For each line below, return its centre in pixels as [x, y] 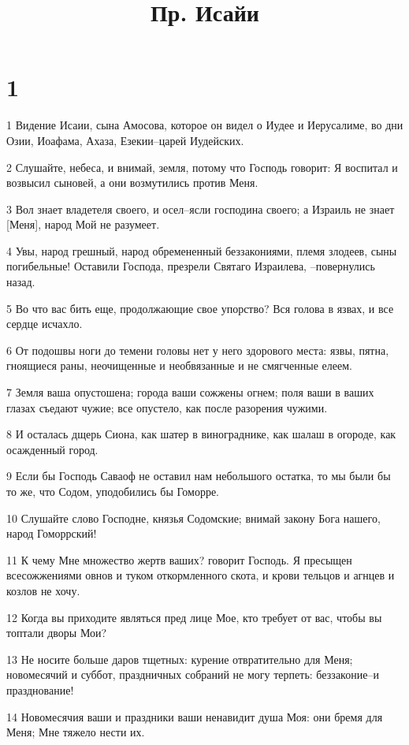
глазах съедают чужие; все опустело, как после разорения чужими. [167, 407]
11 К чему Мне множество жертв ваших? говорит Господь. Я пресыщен [179, 559]
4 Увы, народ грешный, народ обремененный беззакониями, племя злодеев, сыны [202, 250]
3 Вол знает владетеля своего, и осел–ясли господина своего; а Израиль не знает [201, 209]
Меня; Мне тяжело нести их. [76, 732]
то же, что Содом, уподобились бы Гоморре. [113, 491]
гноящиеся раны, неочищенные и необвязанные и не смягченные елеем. [179, 365]
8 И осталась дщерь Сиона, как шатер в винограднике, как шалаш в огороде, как [201, 434]
